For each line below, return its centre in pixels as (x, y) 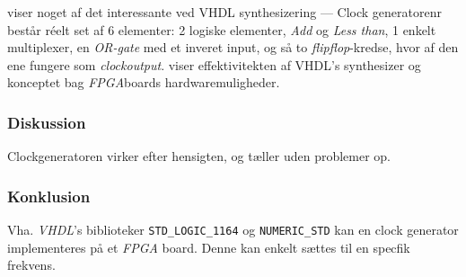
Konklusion (49, 196)
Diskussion (47, 122)
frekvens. (31, 265)
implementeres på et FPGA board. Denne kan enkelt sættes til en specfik (209, 247)
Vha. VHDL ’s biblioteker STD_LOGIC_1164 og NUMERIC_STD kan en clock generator (233, 229)
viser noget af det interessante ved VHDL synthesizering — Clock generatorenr (224, 12)
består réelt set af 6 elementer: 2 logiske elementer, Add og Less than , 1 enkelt (222, 29)
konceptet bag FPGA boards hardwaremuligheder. (144, 82)
